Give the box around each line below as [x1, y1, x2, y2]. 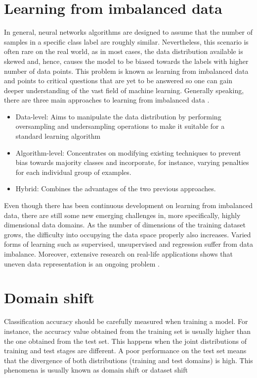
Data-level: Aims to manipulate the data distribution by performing [15, 111, 221, 121]
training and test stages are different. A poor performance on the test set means [4, 345, 247, 356]
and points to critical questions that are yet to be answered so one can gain [4, 75, 233, 86]
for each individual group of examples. [15, 166, 131, 177]
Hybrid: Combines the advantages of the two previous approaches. [15, 183, 216, 194]
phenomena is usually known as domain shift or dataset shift [4, 365, 188, 375]
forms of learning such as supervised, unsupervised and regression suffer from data [4, 239, 253, 249]
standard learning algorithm [15, 131, 101, 141]
